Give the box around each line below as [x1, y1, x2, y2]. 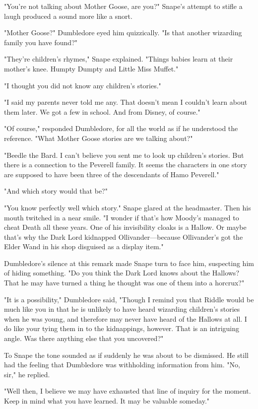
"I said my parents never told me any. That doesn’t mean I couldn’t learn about [4, 97, 248, 107]
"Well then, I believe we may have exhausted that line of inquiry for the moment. [4, 386, 251, 396]
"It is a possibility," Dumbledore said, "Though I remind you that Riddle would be [4, 294, 254, 304]
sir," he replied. [4, 369, 50, 379]
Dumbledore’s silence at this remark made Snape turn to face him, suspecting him [4, 258, 254, 268]
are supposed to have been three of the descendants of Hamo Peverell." [4, 169, 219, 179]
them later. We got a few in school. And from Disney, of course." [4, 106, 200, 117]
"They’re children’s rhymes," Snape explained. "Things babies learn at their [4, 54, 233, 64]
